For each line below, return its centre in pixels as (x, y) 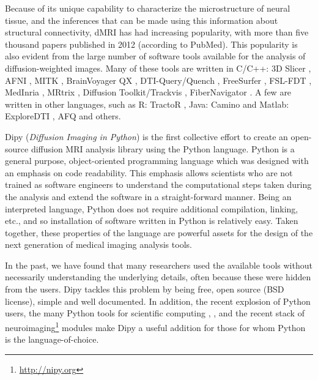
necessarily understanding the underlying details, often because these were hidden (158, 277)
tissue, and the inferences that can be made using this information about (142, 20)
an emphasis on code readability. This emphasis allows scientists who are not (149, 172)
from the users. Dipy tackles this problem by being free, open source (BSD (145, 289)
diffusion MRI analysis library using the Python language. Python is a (163, 148)
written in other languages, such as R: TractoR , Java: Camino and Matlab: (147, 104)
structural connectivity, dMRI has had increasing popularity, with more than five (157, 32)
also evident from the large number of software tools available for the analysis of (155, 56)
